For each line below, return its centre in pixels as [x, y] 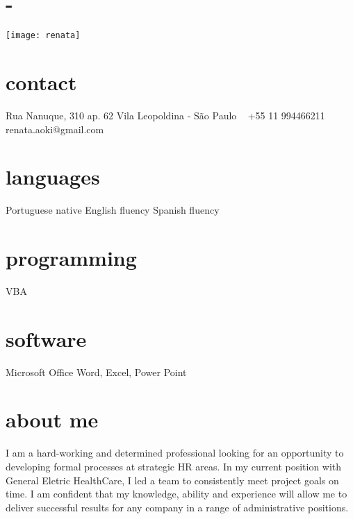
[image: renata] [43, 36]
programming [71, 257]
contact [41, 82]
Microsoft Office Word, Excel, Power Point [96, 372]
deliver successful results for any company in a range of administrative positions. [177, 507]
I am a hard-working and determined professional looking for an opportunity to [175, 453]
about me [52, 419]
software [46, 338]
